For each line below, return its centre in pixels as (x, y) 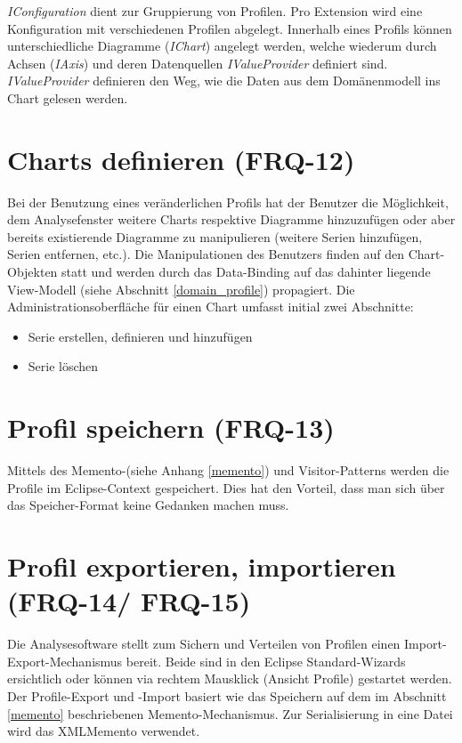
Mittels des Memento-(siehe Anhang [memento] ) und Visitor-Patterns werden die (228, 470)
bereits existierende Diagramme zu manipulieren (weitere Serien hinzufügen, (215, 236)
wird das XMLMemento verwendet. (104, 731)
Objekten (32, 272)
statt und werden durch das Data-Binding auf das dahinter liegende (246, 272)
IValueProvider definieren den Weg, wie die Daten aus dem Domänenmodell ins (224, 81)
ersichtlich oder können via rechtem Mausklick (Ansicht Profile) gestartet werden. (230, 678)
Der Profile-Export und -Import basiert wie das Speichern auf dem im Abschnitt (227, 696)
